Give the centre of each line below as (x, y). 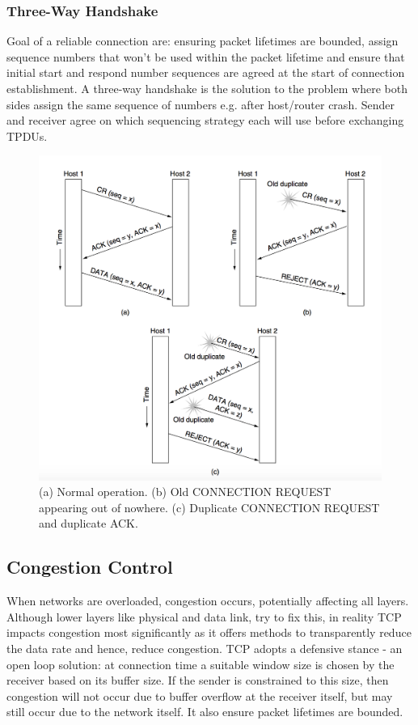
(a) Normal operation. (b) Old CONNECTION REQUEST (185, 492)
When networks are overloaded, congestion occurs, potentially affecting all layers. (208, 601)
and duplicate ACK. (89, 523)
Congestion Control (90, 567)
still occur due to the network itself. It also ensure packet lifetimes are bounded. (205, 712)
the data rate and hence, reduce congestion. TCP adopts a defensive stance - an (205, 648)
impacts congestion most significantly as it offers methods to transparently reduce (209, 632)
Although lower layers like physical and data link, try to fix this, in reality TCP (204, 616)
